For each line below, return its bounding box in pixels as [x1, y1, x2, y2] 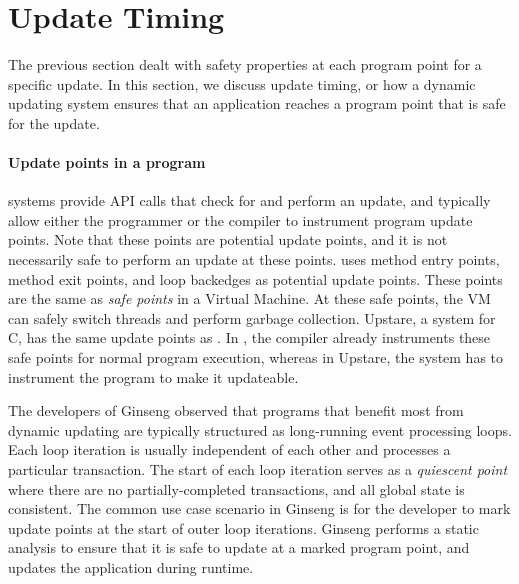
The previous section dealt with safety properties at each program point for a [8, 54, 482, 75]
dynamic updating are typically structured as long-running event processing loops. [8, 419, 512, 440]
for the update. [8, 112, 100, 133]
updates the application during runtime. [8, 556, 254, 577]
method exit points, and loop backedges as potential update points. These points [8, 268, 503, 289]
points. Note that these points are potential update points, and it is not [8, 229, 448, 250]
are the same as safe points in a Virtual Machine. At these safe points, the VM [8, 288, 491, 309]
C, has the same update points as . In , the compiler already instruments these [8, 327, 491, 348]
